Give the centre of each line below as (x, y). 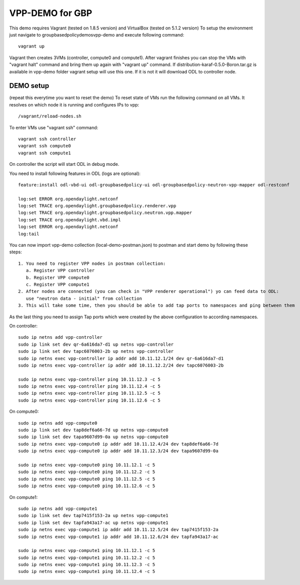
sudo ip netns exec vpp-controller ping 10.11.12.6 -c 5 (89, 400)
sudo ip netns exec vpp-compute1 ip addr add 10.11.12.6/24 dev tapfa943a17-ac (118, 537)
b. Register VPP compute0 (57, 278)
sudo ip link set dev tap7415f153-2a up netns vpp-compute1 (93, 516)
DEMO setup (29, 86)
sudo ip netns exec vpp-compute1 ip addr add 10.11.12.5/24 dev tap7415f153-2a (118, 530)
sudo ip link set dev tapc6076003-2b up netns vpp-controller (96, 351)
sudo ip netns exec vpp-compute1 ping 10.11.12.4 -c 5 (87, 572)
